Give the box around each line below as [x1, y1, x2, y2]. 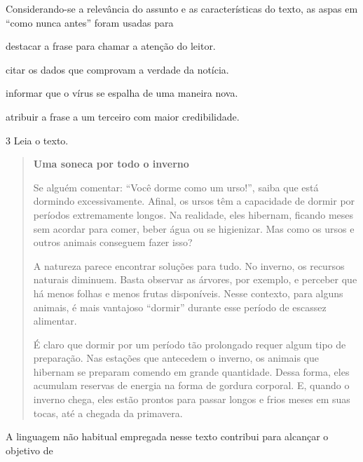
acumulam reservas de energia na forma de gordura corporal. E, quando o [33, 378, 350, 393]
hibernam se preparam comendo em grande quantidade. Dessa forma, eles [33, 364, 350, 379]
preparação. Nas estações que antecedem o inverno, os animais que [33, 351, 320, 365]
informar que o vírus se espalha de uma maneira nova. [6, 86, 238, 100]
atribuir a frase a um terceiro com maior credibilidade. [6, 109, 240, 123]
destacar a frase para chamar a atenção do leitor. [6, 39, 216, 53]
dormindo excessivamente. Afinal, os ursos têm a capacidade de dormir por [33, 193, 355, 208]
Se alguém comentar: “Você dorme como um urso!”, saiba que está [33, 179, 319, 194]
